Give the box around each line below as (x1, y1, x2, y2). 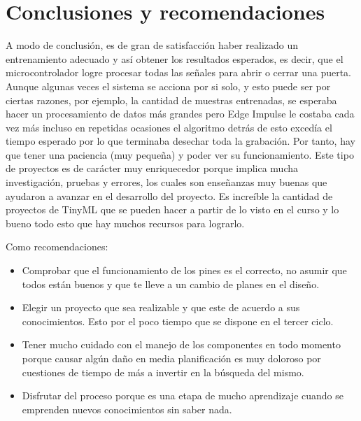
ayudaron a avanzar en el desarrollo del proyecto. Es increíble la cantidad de (6, 188, 333, 203)
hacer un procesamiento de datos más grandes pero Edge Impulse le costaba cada (6, 106, 355, 121)
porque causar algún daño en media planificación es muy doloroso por (22, 351, 321, 365)
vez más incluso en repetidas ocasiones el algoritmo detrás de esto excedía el (6, 120, 332, 134)
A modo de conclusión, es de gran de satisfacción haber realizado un (6, 38, 299, 52)
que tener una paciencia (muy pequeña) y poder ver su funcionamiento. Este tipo (6, 147, 354, 162)
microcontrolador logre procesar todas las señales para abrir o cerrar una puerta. (6, 65, 352, 80)
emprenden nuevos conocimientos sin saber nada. (22, 401, 232, 416)
